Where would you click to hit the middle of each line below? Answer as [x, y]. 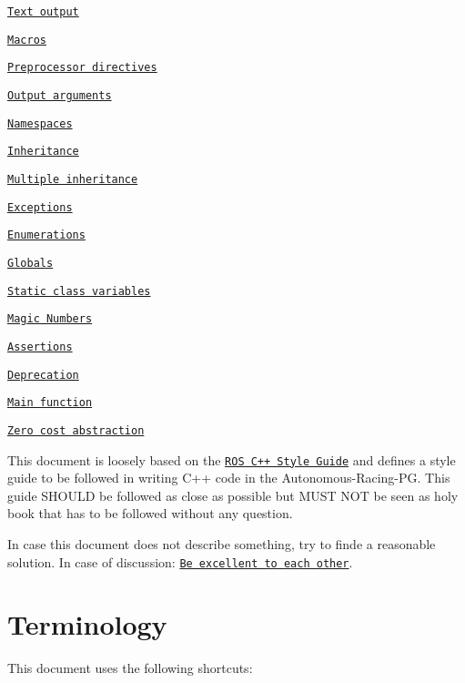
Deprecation [43, 375]
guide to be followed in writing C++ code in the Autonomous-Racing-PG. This [229, 478]
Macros [27, 40]
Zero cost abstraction [76, 430]
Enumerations [46, 235]
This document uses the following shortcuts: [130, 668]
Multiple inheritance [73, 179]
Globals [30, 263]
